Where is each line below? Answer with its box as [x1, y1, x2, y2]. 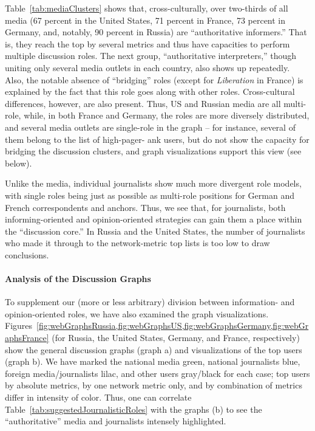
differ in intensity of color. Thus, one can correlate [5, 391, 192, 404]
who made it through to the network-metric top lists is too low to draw [5, 236, 270, 249]
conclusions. [5, 248, 49, 261]
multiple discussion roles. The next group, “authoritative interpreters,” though [5, 49, 297, 62]
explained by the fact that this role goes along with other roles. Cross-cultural [5, 85, 295, 98]
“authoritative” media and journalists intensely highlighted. [5, 415, 226, 427]
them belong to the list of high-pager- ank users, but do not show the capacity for [5, 133, 310, 145]
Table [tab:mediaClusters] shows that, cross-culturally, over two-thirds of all [5, 2, 288, 14]
